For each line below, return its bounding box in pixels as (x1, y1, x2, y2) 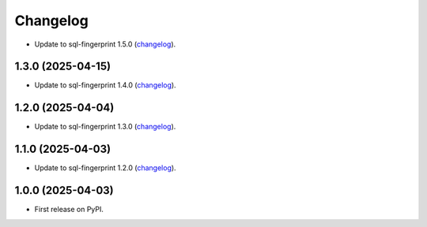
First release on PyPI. (34, 205, 104, 214)
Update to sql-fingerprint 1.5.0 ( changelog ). (34, 39, 176, 49)
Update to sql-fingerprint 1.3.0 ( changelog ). (34, 122, 176, 132)
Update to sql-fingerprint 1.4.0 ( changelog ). (34, 80, 177, 90)
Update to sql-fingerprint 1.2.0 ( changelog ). (34, 163, 177, 173)
